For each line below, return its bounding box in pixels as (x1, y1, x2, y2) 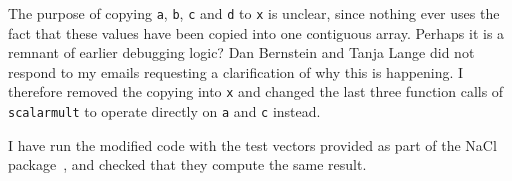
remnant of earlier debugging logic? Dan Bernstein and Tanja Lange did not (8, 42, 475, 63)
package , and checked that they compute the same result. (8, 154, 367, 175)
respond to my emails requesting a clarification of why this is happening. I (8, 61, 464, 82)
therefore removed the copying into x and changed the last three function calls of (8, 81, 504, 102)
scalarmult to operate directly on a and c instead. (8, 101, 321, 122)
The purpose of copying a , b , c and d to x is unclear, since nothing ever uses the (8, 3, 500, 23)
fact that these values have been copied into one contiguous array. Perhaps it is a (8, 22, 505, 43)
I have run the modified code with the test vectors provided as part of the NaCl (8, 134, 497, 155)
